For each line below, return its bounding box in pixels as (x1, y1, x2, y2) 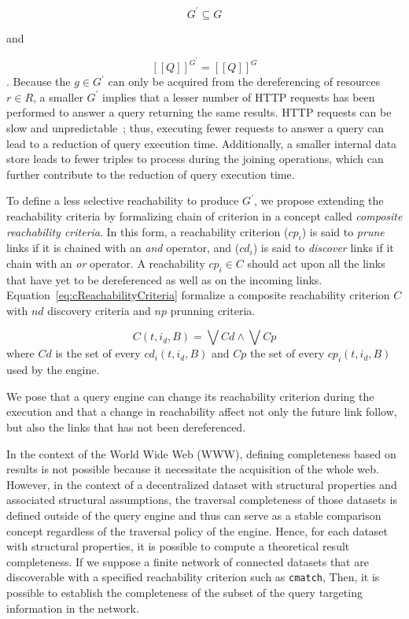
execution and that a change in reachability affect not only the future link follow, (6, 403, 397, 420)
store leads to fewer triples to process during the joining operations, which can (6, 150, 384, 167)
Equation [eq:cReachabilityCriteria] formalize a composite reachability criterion (6, 287, 390, 303)
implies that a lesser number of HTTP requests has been (102, 88, 375, 105)
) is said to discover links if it (252, 239, 394, 256)
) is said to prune (301, 223, 385, 239)
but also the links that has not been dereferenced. (6, 419, 246, 436)
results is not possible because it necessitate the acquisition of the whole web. (6, 461, 379, 477)
